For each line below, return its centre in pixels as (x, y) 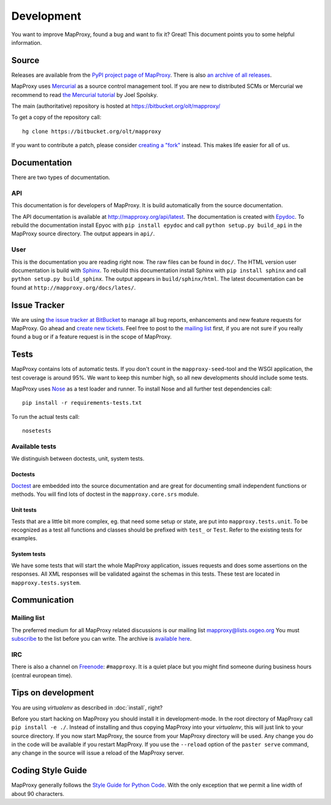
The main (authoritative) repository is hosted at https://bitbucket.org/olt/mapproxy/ (116, 106)
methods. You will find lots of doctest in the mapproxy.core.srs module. (105, 494)
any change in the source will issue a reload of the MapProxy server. (98, 753)
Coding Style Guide (49, 770)
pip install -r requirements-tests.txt (82, 403)
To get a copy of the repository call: (56, 117)
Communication (43, 600)
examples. (25, 538)
